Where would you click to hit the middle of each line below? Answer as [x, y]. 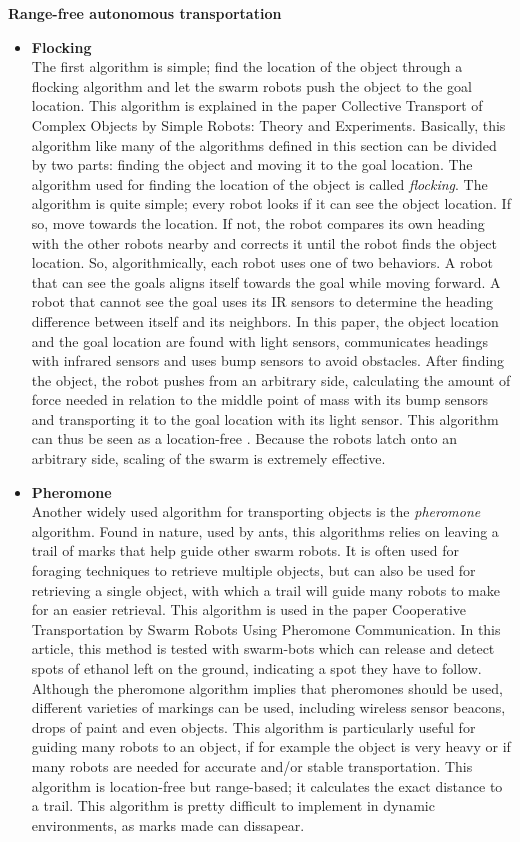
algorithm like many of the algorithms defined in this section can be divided [264, 144]
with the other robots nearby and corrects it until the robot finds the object [264, 242]
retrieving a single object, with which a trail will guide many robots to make [265, 589]
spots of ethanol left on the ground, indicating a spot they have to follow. [256, 668]
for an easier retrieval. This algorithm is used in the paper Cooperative [248, 609]
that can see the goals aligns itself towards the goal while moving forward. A [266, 281]
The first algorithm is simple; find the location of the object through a [247, 66]
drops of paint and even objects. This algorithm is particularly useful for [253, 726]
